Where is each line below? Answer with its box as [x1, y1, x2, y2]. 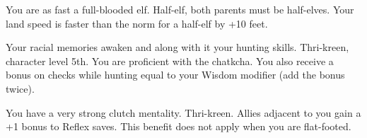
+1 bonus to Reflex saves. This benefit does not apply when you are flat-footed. [6, 119, 351, 134]
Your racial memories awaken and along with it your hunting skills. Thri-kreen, [6, 40, 349, 54]
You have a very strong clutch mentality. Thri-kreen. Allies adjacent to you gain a [6, 105, 361, 120]
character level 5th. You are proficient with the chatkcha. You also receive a [6, 53, 334, 68]
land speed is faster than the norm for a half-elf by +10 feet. [6, 16, 268, 30]
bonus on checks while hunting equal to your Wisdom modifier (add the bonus [6, 67, 345, 82]
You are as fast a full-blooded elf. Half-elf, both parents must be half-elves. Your [6, 2, 354, 16]
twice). [6, 81, 35, 96]
